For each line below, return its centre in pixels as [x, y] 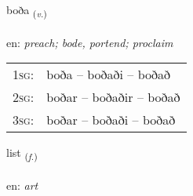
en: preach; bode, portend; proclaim [90, 42]
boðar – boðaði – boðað [111, 120]
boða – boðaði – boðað [109, 74]
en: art [22, 185]
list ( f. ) [22, 154]
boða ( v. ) [27, 11]
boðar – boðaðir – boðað [113, 97]
